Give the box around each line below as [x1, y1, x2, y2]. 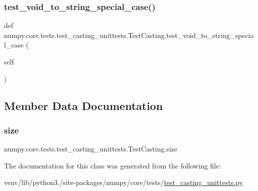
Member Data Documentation [4, 97, 163, 113]
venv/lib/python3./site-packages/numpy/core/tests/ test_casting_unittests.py [4, 177, 243, 187]
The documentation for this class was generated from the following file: [4, 160, 221, 170]
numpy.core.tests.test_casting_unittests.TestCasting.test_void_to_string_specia [4, 29, 254, 40]
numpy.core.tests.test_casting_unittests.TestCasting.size [4, 143, 178, 154]
